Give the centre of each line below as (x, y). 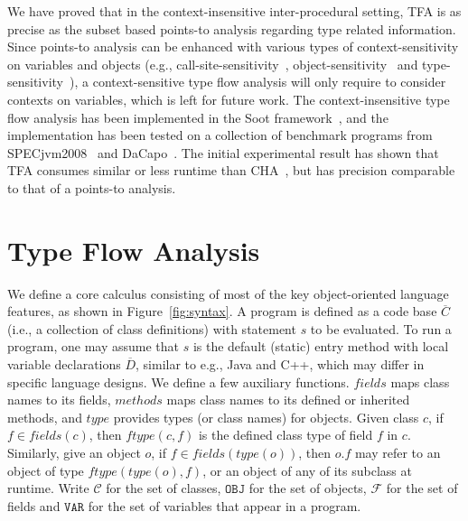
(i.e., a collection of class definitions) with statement (152, 328)
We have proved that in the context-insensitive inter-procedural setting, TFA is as (234, 11)
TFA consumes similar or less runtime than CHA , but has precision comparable (231, 170)
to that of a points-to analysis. (92, 187)
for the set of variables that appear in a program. (225, 505)
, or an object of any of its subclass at (307, 470)
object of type (46, 470)
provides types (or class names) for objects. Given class (266, 417)
